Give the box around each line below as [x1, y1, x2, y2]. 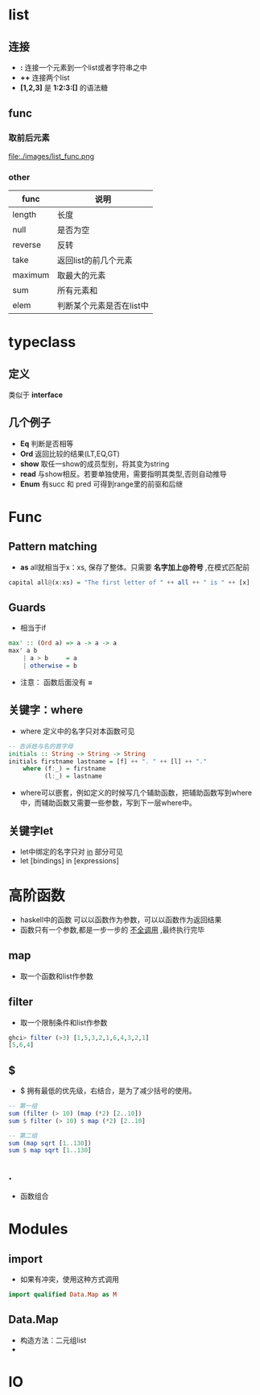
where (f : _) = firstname [23, 765, 106, 773]
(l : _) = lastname [43, 772, 103, 780]
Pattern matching [8, 540, 98, 553]
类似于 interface [8, 390, 63, 399]
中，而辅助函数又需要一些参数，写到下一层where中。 [19, 798, 196, 808]
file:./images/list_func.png [8, 151, 95, 161]
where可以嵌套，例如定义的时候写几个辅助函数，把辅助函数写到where [19, 788, 252, 798]
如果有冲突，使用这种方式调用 [19, 1275, 119, 1284]
